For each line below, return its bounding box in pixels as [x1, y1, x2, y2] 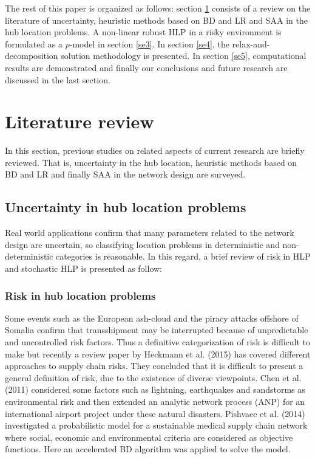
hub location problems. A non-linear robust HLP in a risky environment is [5, 26, 282, 38]
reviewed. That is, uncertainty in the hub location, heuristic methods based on [5, 156, 297, 168]
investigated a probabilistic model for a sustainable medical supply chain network [5, 419, 308, 432]
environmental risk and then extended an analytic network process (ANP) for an [5, 395, 305, 408]
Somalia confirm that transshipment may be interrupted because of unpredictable [5, 323, 308, 336]
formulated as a [5, 37, 63, 50]
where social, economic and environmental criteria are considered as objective [5, 430, 293, 443]
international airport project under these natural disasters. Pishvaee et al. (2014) [5, 407, 305, 419]
